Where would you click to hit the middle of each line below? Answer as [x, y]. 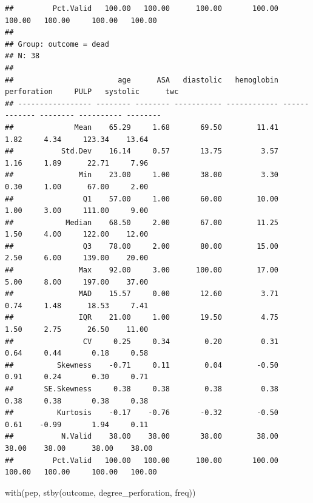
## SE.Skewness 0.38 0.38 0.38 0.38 [142, 389]
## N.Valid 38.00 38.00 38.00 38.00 [142, 437]
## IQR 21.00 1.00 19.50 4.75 [142, 318]
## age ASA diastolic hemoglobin [142, 80]
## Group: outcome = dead [57, 44]
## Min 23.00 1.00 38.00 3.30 [142, 175]
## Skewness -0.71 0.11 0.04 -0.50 [142, 365]
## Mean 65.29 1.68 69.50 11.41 [142, 127]
